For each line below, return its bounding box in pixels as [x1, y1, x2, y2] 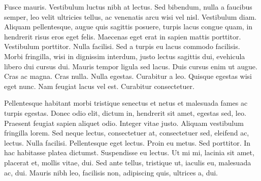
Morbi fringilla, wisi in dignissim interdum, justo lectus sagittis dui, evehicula [4, 51, 245, 61]
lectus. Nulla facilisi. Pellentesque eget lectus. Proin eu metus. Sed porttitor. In [4, 137, 251, 148]
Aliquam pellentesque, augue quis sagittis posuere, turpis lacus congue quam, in [4, 21, 253, 32]
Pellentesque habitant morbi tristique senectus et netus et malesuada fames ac [4, 98, 248, 108]
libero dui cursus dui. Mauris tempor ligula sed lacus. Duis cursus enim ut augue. [4, 61, 257, 71]
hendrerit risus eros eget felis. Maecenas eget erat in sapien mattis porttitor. [4, 31, 241, 41]
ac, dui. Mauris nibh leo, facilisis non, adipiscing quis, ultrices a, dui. [4, 167, 218, 177]
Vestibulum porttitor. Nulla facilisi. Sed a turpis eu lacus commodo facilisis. [4, 41, 240, 52]
